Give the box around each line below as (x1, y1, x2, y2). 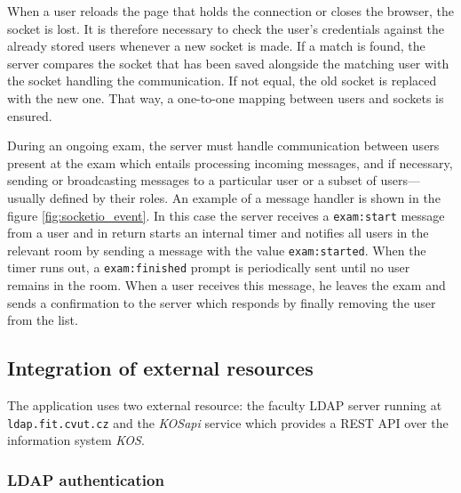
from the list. (7, 311, 78, 329)
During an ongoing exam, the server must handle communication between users (7, 136, 440, 155)
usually (7, 188, 46, 206)
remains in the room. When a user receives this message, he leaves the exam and (7, 276, 446, 295)
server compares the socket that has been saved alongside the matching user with (7, 53, 449, 72)
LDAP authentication (7, 468, 164, 490)
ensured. (7, 106, 52, 125)
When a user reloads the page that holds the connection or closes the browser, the (7, 2, 455, 20)
